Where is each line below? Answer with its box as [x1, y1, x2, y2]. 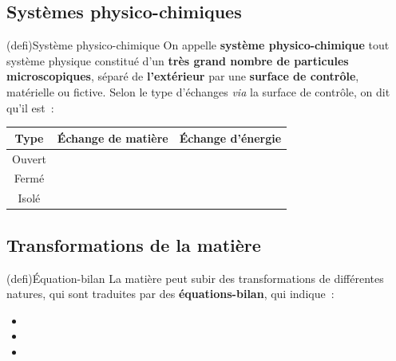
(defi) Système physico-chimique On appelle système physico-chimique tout [6, 37, 390, 53]
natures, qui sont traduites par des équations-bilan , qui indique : [6, 285, 335, 302]
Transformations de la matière [6, 232, 261, 257]
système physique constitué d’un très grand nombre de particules [6, 52, 349, 69]
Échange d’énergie [179, 129, 282, 146]
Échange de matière [57, 129, 168, 146]
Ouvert [12, 150, 46, 167]
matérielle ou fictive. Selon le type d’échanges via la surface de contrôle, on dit [6, 83, 390, 100]
